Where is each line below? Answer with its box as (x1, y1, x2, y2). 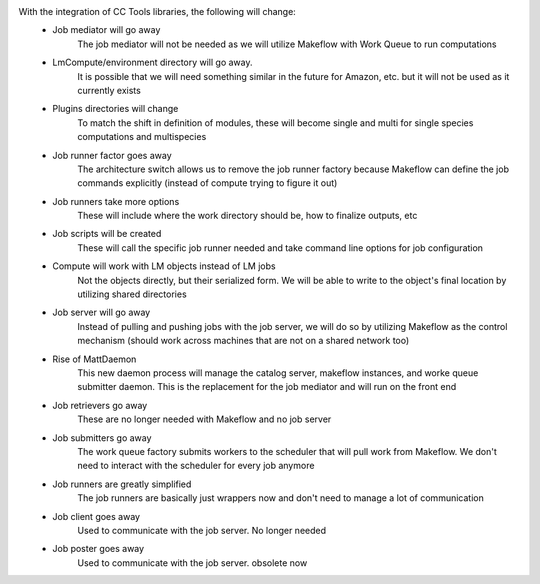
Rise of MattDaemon (52, 353, 137, 365)
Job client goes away (52, 510, 140, 522)
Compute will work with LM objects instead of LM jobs (52, 260, 276, 272)
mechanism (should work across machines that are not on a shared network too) (77, 335, 410, 347)
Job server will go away (52, 306, 151, 319)
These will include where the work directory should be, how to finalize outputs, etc (77, 210, 418, 222)
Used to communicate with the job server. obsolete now (77, 556, 308, 569)
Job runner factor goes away (52, 149, 172, 161)
